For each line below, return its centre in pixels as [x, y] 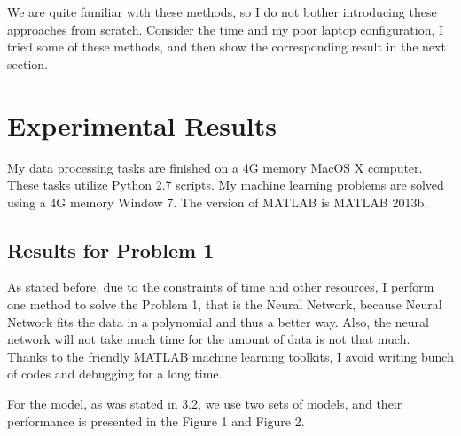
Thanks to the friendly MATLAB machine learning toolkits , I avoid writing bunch [230, 356]
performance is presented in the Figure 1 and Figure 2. [156, 420]
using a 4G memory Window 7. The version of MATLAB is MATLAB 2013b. [218, 202]
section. [27, 63]
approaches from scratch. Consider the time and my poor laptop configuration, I [226, 29]
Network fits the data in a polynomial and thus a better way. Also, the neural [218, 321]
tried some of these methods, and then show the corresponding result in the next [227, 47]
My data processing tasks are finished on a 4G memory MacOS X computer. [215, 167]
